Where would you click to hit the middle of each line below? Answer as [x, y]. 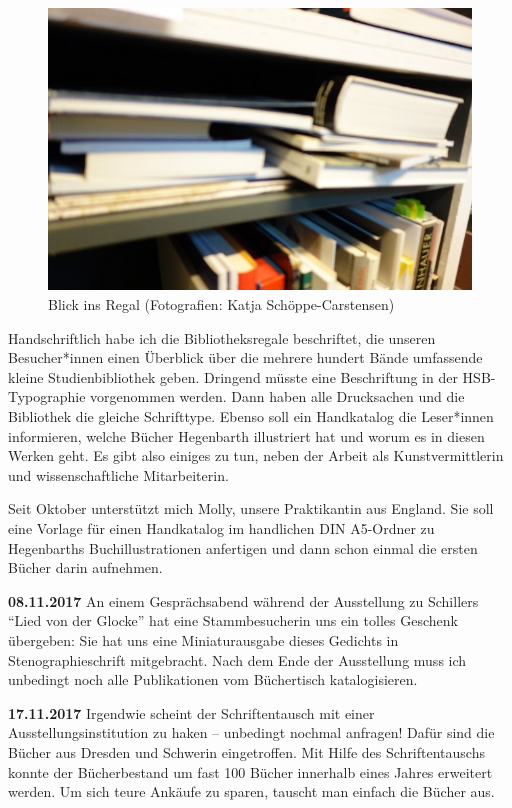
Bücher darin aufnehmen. [85, 567]
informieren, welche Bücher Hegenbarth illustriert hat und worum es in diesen [246, 435]
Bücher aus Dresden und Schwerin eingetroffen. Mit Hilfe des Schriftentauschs [246, 751]
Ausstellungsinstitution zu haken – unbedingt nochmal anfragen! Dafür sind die [251, 732]
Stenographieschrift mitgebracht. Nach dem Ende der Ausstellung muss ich [237, 659]
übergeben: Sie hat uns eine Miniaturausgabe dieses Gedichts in [203, 639]
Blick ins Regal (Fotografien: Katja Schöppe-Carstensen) [221, 304]
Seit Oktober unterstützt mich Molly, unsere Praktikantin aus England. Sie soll [251, 508]
